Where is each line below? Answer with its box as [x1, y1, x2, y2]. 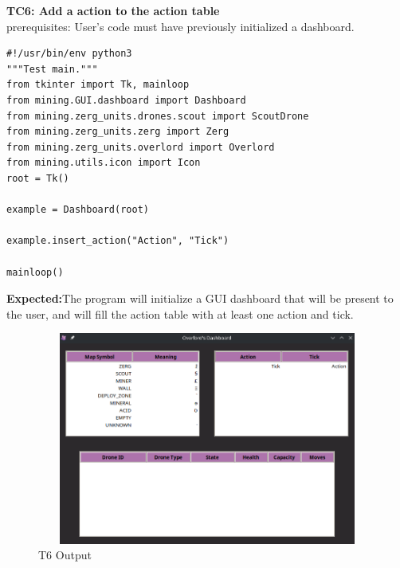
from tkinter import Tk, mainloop [6, 79, 190, 91]
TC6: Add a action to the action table [6, 2, 220, 18]
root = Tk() [6, 172, 69, 184]
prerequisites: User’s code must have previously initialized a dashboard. [6, 18, 355, 34]
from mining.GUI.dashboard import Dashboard [6, 94, 246, 106]
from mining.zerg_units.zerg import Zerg [6, 126, 229, 138]
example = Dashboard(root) [6, 204, 149, 216]
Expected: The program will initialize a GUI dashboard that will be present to [6, 290, 394, 307]
